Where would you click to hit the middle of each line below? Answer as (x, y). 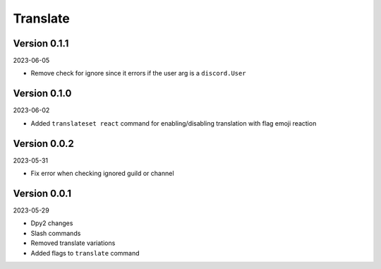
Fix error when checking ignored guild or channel (102, 174)
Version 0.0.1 (42, 193)
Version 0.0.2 (43, 144)
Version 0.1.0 (42, 94)
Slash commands (56, 233)
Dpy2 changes (52, 223)
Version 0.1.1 (41, 43)
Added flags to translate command (85, 253)
